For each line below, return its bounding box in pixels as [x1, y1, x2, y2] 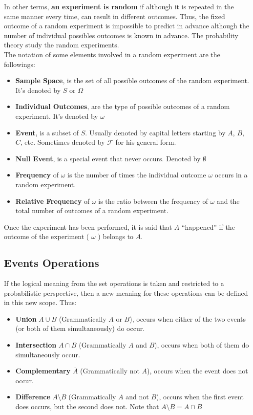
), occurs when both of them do [154, 340, 249, 350]
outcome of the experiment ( [4, 231, 89, 241]
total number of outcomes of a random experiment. [15, 205, 169, 216]
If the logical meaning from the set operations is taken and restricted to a [4, 278, 224, 288]
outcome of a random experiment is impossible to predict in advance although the [4, 21, 250, 31]
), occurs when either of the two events [129, 313, 246, 324]
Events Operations [4, 255, 99, 270]
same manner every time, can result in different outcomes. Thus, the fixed [4, 11, 225, 21]
